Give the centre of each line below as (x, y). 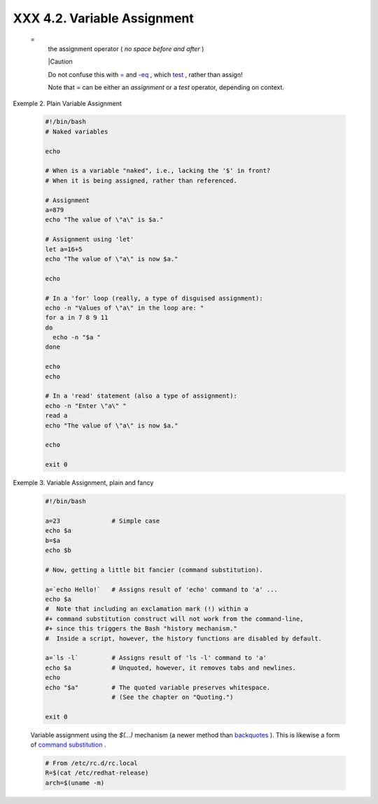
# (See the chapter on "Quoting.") (173, 697)
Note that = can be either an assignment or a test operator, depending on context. (166, 87)
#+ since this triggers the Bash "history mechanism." (141, 629)
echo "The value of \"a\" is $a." (104, 220)
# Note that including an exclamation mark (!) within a (147, 609)
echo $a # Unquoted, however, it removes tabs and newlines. (171, 668)
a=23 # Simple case (103, 521)
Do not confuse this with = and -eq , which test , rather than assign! (145, 74)
